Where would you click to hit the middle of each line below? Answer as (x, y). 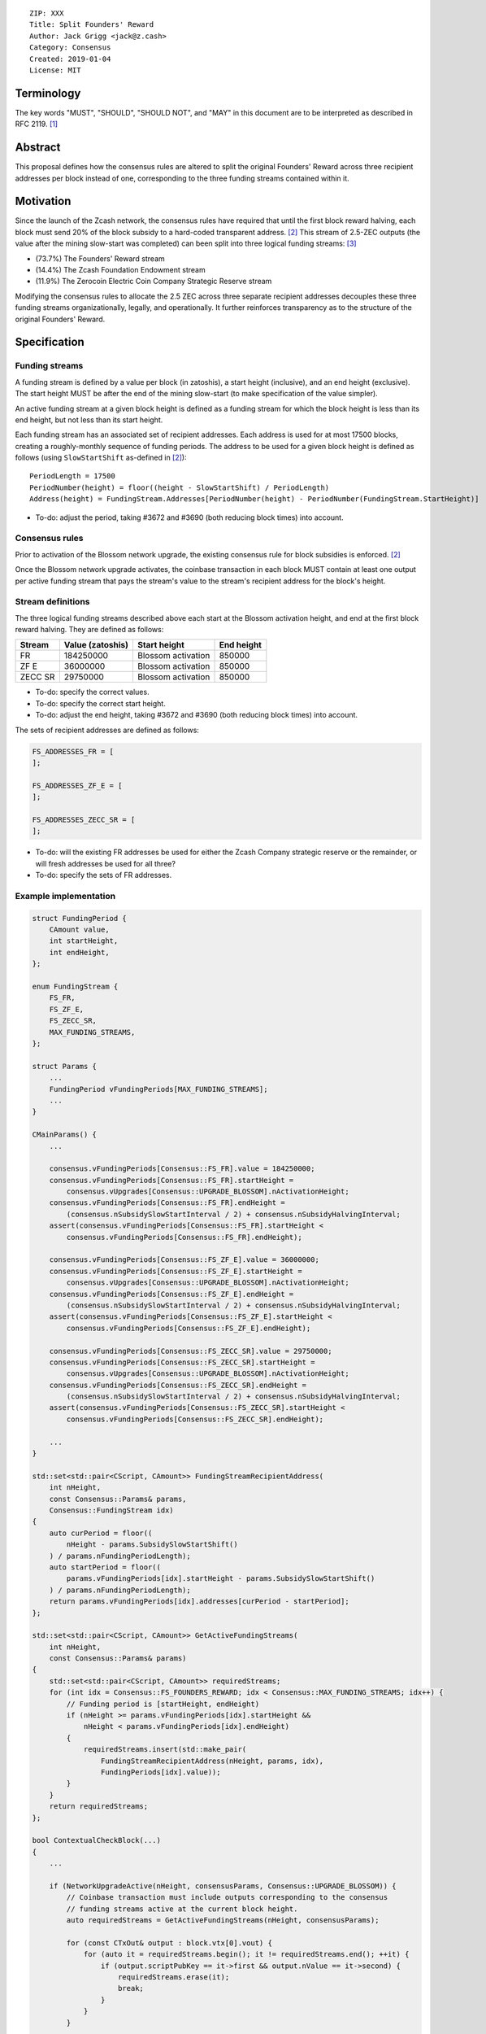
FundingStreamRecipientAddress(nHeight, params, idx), (212, 1761)
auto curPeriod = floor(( (101, 1533)
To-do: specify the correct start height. (100, 703)
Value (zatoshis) (96, 645)
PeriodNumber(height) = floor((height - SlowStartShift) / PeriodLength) (180, 487)
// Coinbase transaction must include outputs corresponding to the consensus (227, 1897)
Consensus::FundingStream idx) (111, 1510)
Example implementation (65, 896)
